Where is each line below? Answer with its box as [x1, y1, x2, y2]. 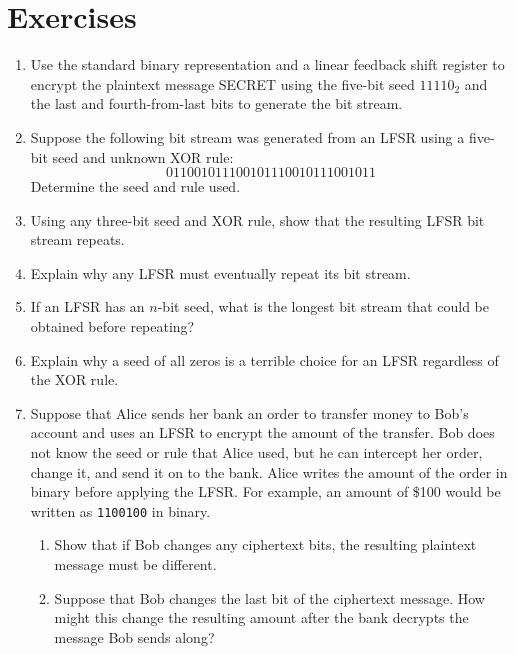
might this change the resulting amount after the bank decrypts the [54, 607, 469, 628]
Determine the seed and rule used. [30, 176, 241, 197]
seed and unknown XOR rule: [52, 146, 234, 167]
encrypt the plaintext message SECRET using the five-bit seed [30, 73, 415, 94]
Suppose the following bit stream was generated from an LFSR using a [30, 126, 465, 147]
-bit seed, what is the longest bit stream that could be [157, 296, 489, 317]
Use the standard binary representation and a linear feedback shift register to [30, 54, 505, 75]
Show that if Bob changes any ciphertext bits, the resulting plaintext [54, 534, 477, 555]
